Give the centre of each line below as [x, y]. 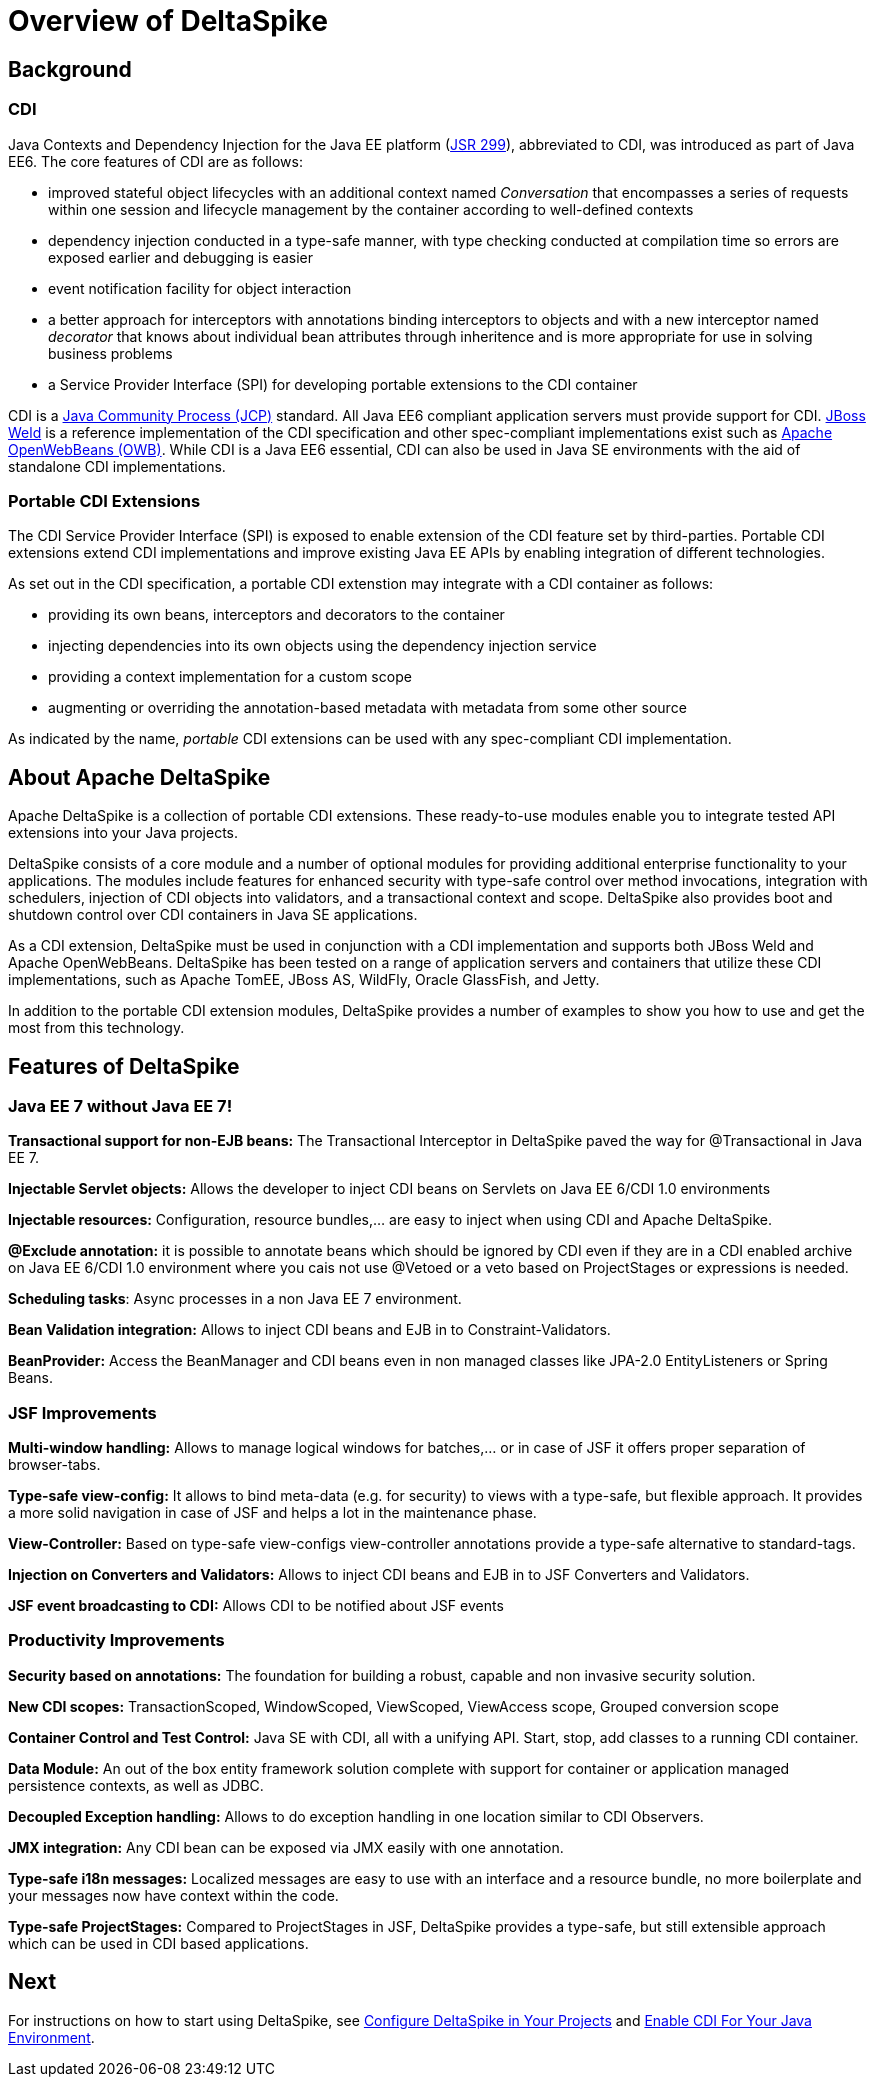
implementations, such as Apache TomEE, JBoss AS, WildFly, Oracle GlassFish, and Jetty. [304, 980]
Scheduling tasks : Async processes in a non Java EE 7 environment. [235, 1299]
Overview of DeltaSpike [168, 21]
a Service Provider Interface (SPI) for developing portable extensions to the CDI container [343, 384]
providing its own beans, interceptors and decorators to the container [276, 615]
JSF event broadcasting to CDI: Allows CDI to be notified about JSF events [256, 1606]
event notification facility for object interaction [200, 288]
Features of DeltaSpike [124, 1066]
